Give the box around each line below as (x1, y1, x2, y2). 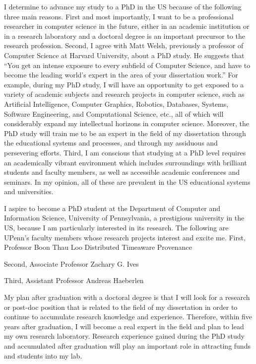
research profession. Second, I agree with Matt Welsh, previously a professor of (4, 40, 244, 51)
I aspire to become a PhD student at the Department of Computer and (4, 203, 221, 213)
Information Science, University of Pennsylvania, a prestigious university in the (4, 213, 245, 223)
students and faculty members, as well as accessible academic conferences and (4, 167, 240, 177)
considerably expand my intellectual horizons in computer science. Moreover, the (4, 118, 249, 129)
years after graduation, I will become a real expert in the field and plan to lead (4, 321, 244, 331)
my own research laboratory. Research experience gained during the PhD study (4, 331, 245, 341)
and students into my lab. (4, 350, 82, 361)
